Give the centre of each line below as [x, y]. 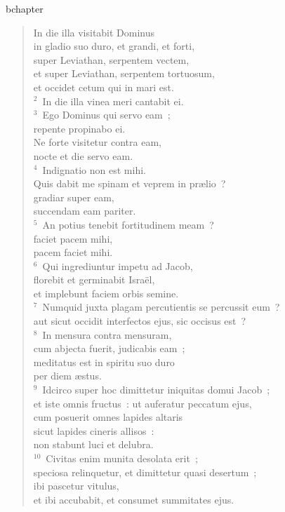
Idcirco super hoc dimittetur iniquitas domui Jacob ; [156, 390]
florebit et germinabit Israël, [94, 279]
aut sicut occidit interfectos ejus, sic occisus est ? [140, 321]
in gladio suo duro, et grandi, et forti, [114, 46]
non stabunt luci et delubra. [93, 444]
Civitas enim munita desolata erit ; [122, 458]
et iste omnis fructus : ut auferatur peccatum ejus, [142, 403]
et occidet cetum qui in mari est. [104, 87]
